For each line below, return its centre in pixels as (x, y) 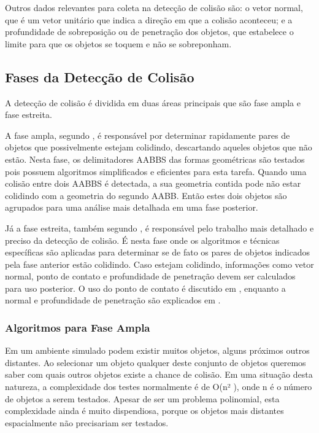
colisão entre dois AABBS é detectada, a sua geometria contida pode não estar (153, 183)
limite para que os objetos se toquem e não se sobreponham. (118, 43)
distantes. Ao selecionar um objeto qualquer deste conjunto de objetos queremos (156, 362)
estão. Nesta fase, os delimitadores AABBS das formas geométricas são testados (155, 159)
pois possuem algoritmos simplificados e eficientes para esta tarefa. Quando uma (156, 171)
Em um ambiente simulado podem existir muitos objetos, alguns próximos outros (157, 350)
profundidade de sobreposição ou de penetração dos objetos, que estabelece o (149, 32)
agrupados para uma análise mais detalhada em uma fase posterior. (132, 207)
